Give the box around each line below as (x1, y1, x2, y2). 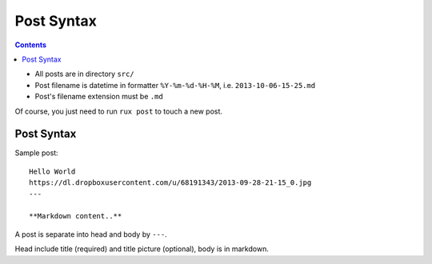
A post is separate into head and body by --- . (14, 229, 167, 239)
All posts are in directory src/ (34, 69, 135, 79)
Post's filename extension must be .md (34, 92, 163, 102)
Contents (14, 40, 47, 50)
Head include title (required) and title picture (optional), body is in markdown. (14, 244, 270, 254)
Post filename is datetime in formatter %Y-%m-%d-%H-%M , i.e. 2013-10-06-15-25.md (34, 80, 316, 90)
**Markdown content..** (29, 212, 122, 221)
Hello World (29, 166, 76, 176)
